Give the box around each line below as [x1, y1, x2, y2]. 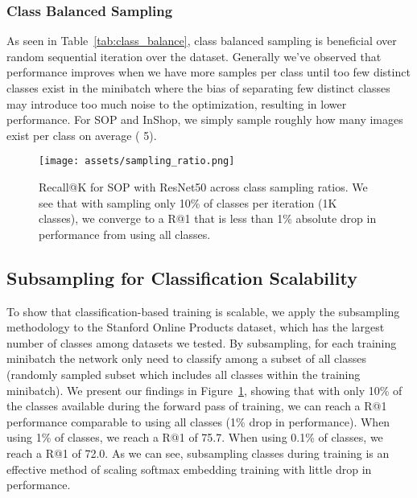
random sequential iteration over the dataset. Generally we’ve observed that [6, 47, 382, 64]
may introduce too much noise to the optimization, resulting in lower [6, 95, 347, 112]
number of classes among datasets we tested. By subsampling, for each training [6, 334, 397, 351]
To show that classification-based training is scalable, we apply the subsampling [6, 303, 400, 319]
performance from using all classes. [39, 225, 211, 242]
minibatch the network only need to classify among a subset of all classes [6, 350, 366, 367]
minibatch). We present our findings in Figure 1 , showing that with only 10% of [6, 381, 403, 398]
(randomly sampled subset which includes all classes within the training [6, 365, 361, 382]
